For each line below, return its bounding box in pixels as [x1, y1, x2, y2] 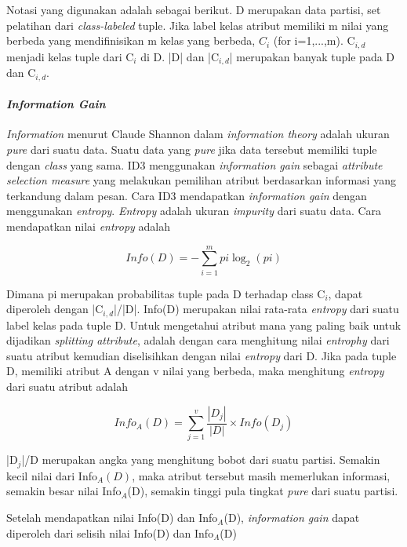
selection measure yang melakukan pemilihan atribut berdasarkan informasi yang [6, 172, 396, 188]
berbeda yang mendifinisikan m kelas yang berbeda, [6, 32, 256, 49]
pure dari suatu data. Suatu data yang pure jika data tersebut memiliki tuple [6, 140, 377, 157]
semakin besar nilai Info [6, 483, 122, 499]
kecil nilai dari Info [6, 467, 97, 483]
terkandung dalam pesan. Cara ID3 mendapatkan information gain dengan [6, 187, 367, 203]
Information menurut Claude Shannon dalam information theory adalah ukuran [6, 126, 390, 142]
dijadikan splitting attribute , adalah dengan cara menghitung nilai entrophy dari [6, 332, 390, 348]
